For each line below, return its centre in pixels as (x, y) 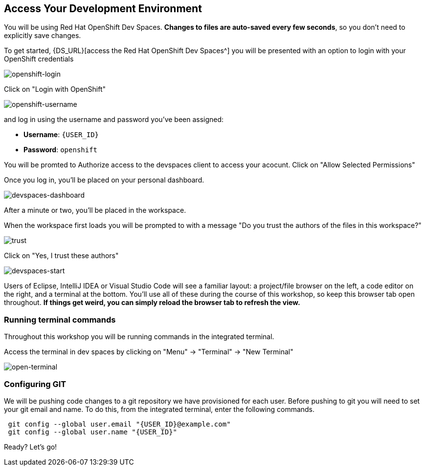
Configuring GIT (35, 384)
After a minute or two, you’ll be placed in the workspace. (95, 210)
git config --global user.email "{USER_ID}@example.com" (119, 424)
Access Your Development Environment (103, 9)
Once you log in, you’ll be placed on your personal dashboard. (104, 180)
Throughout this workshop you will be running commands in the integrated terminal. (139, 337)
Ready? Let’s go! (31, 447)
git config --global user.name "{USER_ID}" (93, 432)
